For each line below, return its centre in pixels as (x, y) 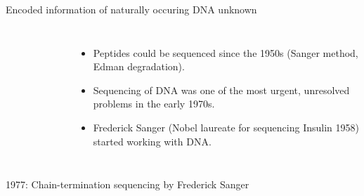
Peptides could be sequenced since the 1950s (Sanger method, (226, 52)
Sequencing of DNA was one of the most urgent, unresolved (221, 90)
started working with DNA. (152, 141)
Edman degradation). (139, 66)
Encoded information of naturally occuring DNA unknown (131, 9)
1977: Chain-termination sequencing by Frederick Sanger (128, 184)
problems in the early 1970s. (154, 104)
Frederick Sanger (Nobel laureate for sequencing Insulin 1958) (226, 127)
